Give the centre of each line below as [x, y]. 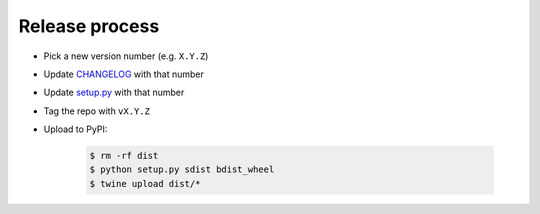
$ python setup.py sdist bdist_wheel [182, 169]
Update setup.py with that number [114, 92]
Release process [89, 26]
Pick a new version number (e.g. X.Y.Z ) [126, 56]
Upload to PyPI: [75, 129]
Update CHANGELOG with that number [123, 74]
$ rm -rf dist [124, 156]
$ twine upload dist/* [145, 183]
